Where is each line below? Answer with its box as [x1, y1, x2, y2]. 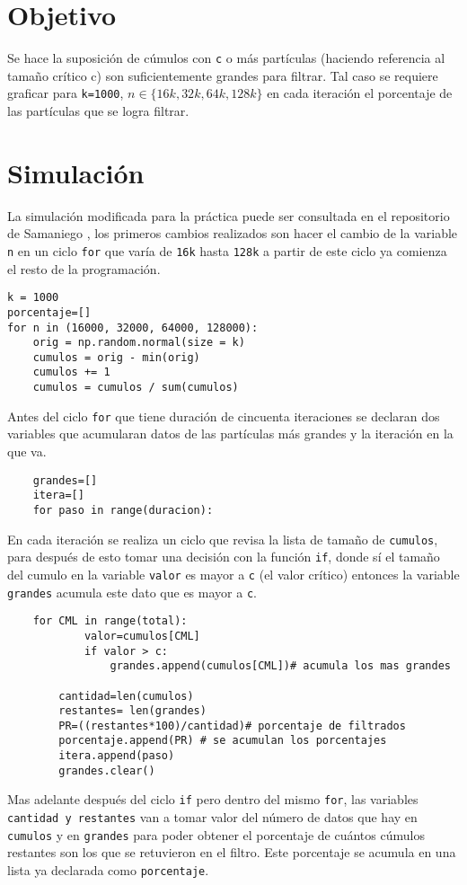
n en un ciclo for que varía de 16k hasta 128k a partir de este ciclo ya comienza [7, 241, 447, 260]
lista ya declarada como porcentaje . [7, 861, 209, 879]
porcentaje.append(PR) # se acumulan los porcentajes [58, 734, 387, 748]
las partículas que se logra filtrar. [7, 102, 189, 120]
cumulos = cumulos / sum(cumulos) [32, 381, 239, 394]
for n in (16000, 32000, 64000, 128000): [7, 321, 259, 334]
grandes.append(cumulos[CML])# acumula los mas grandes [110, 659, 451, 673]
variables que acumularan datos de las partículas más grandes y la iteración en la [7, 424, 454, 443]
